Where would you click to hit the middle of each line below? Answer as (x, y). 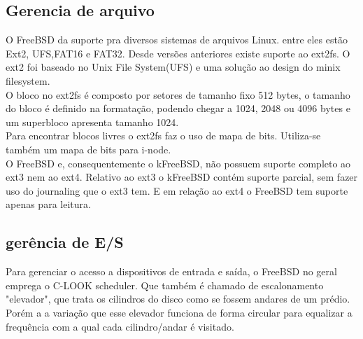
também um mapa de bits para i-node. (88, 149)
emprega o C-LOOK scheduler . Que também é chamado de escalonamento (165, 285)
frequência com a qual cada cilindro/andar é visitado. (120, 326)
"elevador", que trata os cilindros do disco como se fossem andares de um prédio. (178, 299)
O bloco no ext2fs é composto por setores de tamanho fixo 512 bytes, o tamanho (178, 94)
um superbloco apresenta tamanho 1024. (92, 122)
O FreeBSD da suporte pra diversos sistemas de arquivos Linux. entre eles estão (177, 40)
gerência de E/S (65, 242)
